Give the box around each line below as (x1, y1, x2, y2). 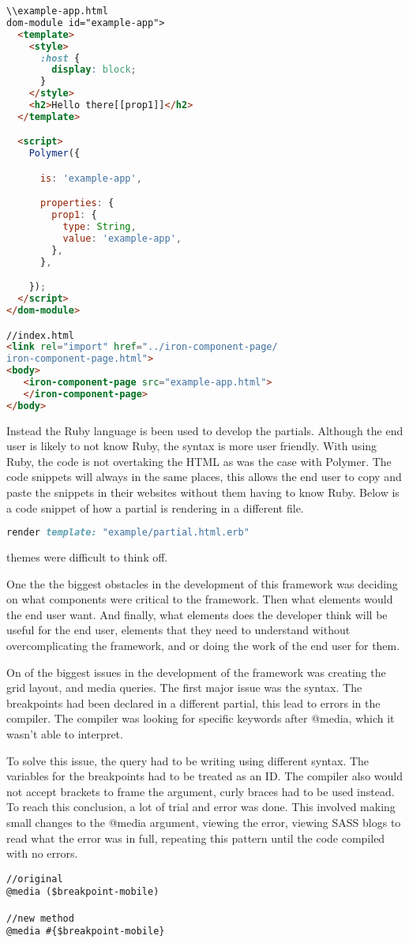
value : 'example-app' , (62, 232, 182, 244)
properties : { (39, 197, 114, 209)
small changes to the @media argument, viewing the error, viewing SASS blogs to (6, 814, 401, 830)
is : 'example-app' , (39, 172, 142, 184)
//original (6, 873, 63, 885)
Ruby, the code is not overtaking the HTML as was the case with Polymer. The (6, 453, 392, 469)
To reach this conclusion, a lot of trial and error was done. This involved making (6, 798, 396, 815)
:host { (39, 52, 81, 64)
